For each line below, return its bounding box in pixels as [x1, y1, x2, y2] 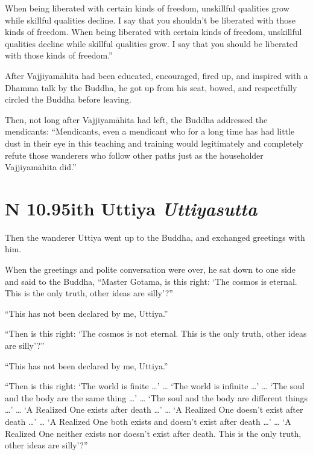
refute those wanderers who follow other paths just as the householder [5, 148, 264, 161]
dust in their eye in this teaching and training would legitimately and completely [5, 136, 303, 149]
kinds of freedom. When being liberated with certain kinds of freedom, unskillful [5, 25, 302, 38]
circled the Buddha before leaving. [5, 93, 131, 106]
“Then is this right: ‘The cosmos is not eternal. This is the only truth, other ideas [5, 327, 307, 340]
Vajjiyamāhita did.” [5, 161, 77, 173]
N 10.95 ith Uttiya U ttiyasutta [5, 196, 258, 221]
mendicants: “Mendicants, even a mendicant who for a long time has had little [5, 125, 295, 138]
